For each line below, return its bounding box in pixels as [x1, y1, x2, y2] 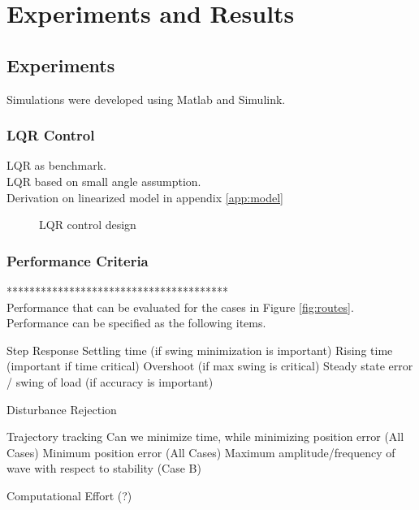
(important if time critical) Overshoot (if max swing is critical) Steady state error [6, 357, 413, 374]
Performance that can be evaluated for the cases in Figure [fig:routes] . [6, 298, 354, 315]
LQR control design [39, 216, 136, 233]
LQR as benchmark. [6, 157, 107, 174]
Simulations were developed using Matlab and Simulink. [6, 90, 286, 107]
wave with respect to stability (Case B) [6, 460, 201, 477]
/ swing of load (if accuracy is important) [6, 373, 214, 390]
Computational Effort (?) [6, 486, 132, 504]
